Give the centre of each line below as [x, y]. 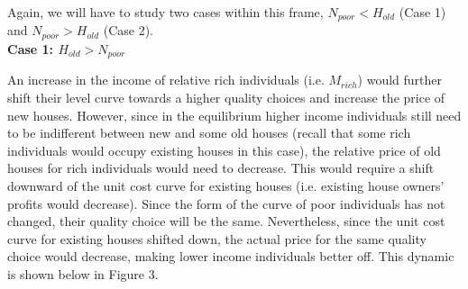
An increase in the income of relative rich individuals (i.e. [166, 80]
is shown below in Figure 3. [83, 273]
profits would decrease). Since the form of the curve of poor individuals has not [226, 203]
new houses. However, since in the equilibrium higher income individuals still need [234, 115]
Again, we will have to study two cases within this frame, [165, 12]
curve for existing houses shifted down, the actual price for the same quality [217, 238]
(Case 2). [128, 30]
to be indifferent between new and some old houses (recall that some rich [209, 133]
